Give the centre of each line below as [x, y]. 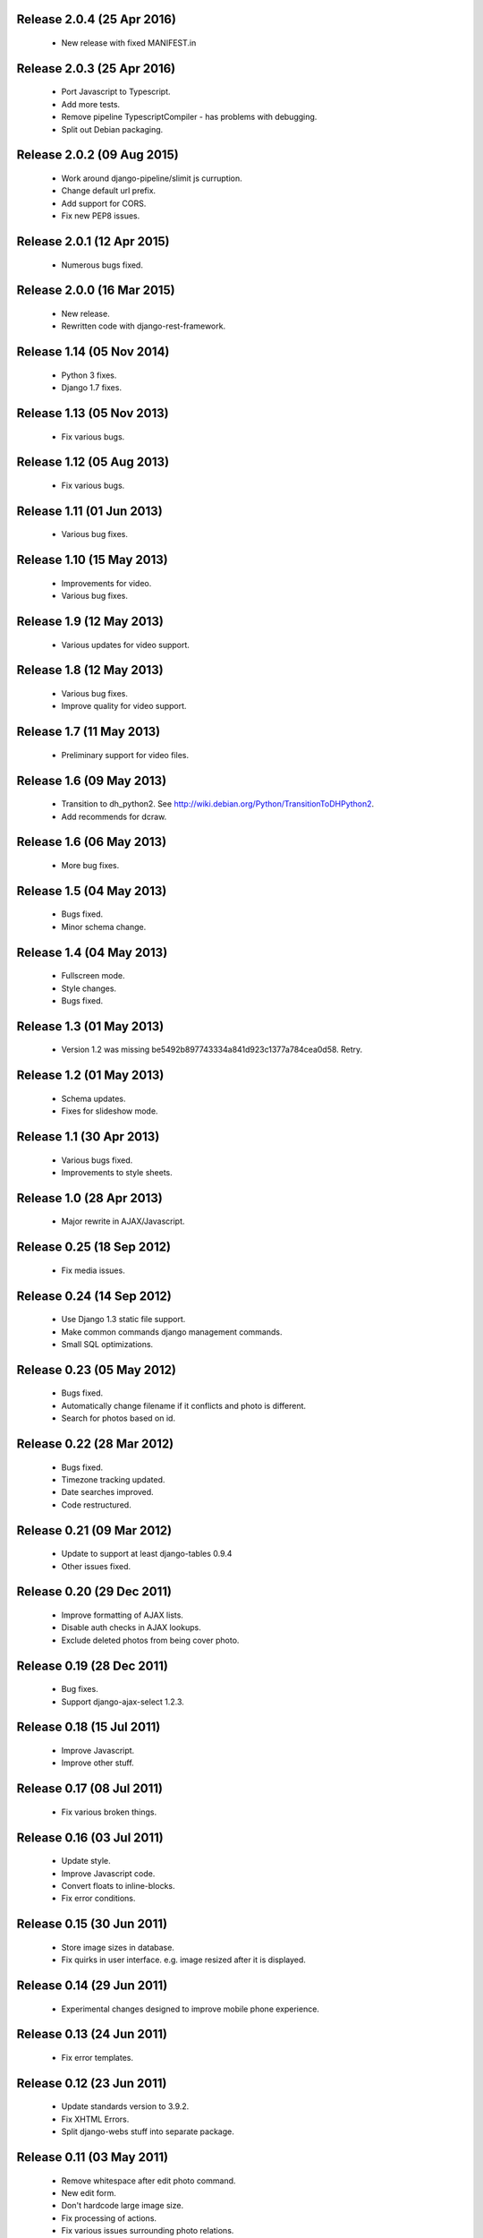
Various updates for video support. [125, 645]
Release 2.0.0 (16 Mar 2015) [96, 290]
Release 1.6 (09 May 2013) [92, 780]
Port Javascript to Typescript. [116, 92]
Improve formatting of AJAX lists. [122, 1615]
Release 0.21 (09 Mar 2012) [94, 1530]
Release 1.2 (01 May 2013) [90, 1076]
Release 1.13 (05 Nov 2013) [93, 413]
